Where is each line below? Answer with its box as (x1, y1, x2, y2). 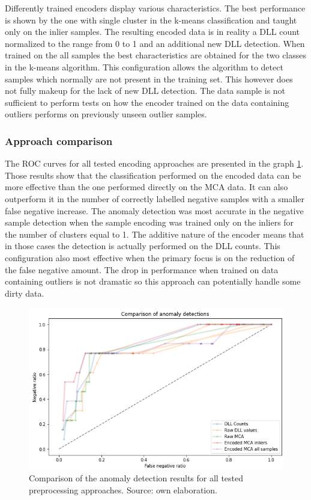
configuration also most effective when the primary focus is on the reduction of (5, 251, 295, 264)
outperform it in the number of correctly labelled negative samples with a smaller (5, 192, 305, 205)
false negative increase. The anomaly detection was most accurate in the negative (5, 204, 304, 217)
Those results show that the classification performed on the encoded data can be (5, 168, 301, 181)
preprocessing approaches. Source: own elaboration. (29, 483, 217, 496)
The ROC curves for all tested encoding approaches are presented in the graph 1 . (5, 157, 304, 170)
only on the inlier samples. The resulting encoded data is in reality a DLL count (5, 25, 300, 38)
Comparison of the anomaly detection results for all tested (29, 472, 244, 484)
